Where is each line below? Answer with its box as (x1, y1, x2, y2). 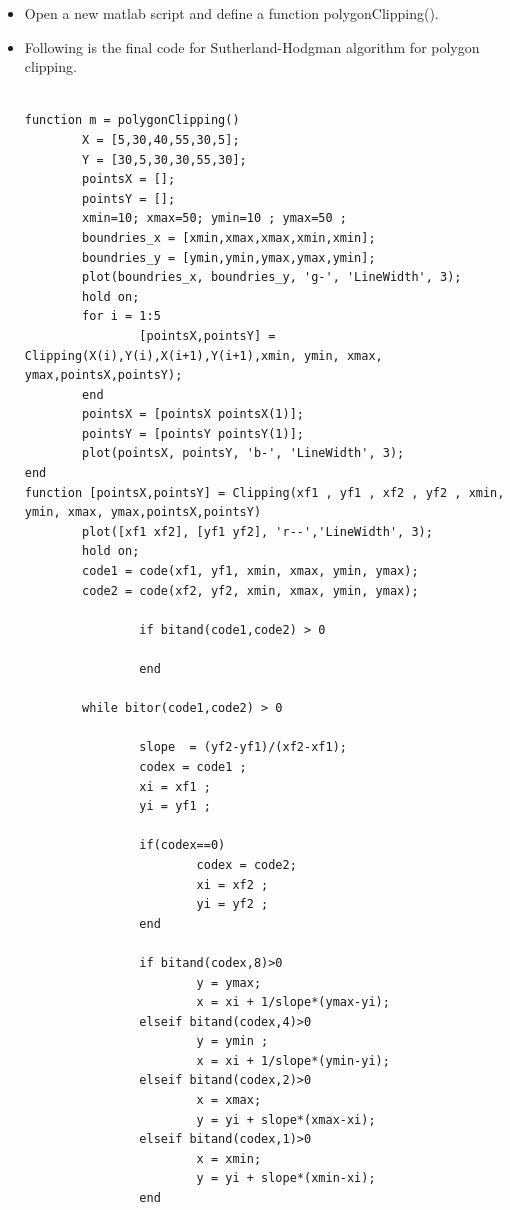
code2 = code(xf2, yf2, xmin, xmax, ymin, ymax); (82, 583, 419, 598)
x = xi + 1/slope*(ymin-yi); (196, 1053, 390, 1068)
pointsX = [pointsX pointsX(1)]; (82, 407, 304, 422)
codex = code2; (196, 857, 297, 872)
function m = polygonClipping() (24, 113, 240, 128)
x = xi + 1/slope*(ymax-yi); (196, 995, 390, 1010)
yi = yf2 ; (196, 897, 269, 912)
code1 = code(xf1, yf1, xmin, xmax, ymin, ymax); (82, 564, 419, 579)
